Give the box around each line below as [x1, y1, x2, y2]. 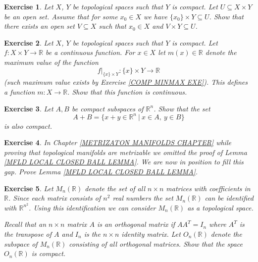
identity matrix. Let [121, 229, 181, 239]
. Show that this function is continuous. [67, 86, 187, 97]
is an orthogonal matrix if [97, 219, 175, 229]
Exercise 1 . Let [4, 1, 53, 11]
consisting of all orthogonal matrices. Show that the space [69, 238, 243, 249]
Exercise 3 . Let [4, 103, 53, 113]
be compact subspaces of [71, 103, 144, 113]
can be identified [205, 193, 254, 203]
